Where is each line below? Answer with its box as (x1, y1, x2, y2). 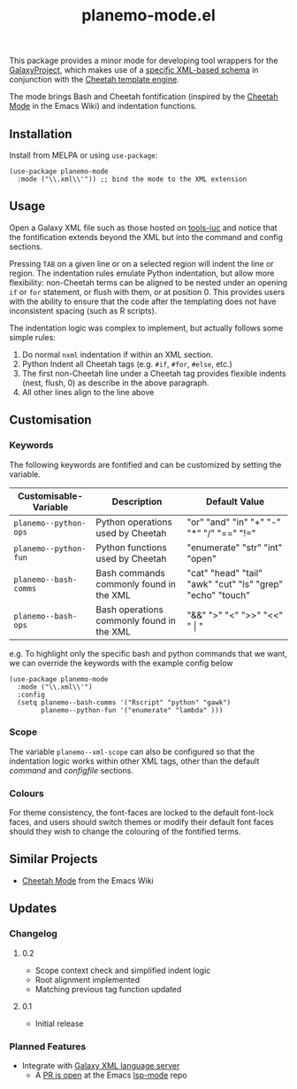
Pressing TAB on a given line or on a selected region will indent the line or (9, 258, 274, 268)
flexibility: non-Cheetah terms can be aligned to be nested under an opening (9, 276, 288, 288)
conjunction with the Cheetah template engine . (9, 74, 179, 85)
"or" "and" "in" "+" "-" (187, 516, 281, 528)
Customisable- (17, 489, 84, 502)
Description (111, 495, 163, 508)
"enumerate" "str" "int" (187, 541, 283, 554)
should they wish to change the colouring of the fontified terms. (9, 826, 241, 837)
